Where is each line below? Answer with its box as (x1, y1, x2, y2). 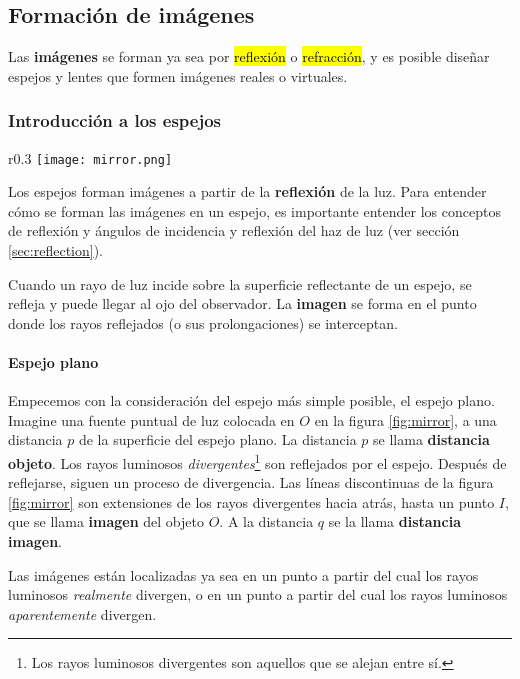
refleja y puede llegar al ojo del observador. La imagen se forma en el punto (8, 293, 477, 314)
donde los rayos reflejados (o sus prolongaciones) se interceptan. (8, 312, 398, 333)
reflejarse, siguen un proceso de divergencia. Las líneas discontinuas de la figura (8, 472, 494, 493)
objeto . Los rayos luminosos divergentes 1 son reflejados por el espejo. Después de (8, 450, 507, 473)
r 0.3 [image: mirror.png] (8, 147, 173, 168)
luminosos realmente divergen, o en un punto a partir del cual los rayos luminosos (8, 584, 508, 605)
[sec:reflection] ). (8, 240, 104, 261)
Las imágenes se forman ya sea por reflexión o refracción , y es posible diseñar (8, 46, 490, 67)
